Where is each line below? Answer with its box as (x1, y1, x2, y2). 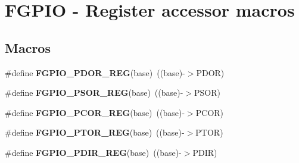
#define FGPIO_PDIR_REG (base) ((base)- (5, 146, 182, 158)
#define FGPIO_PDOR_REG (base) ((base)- (5, 66, 185, 79)
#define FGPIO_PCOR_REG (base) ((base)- (5, 106, 185, 118)
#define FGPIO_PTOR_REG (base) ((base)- (5, 126, 185, 139)
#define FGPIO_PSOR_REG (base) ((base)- (5, 86, 183, 99)
